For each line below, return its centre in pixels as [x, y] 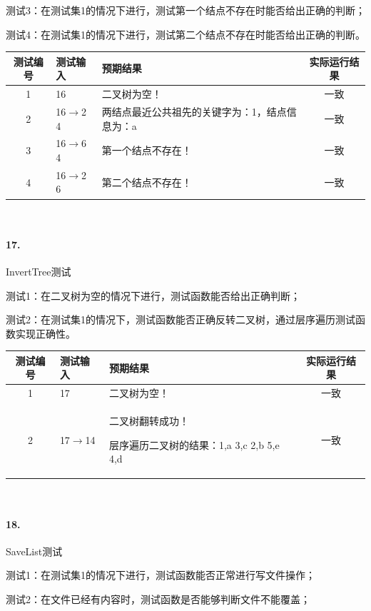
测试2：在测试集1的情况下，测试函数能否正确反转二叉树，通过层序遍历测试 [181, 319]
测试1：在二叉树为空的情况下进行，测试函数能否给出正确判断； [153, 295]
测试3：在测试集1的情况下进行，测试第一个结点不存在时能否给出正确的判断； [185, 10]
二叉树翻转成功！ [149, 421]
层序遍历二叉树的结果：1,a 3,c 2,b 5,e [194, 444]
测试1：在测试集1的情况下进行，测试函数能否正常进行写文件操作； [161, 575]
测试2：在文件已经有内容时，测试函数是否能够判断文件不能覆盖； [158, 599]
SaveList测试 [34, 551]
